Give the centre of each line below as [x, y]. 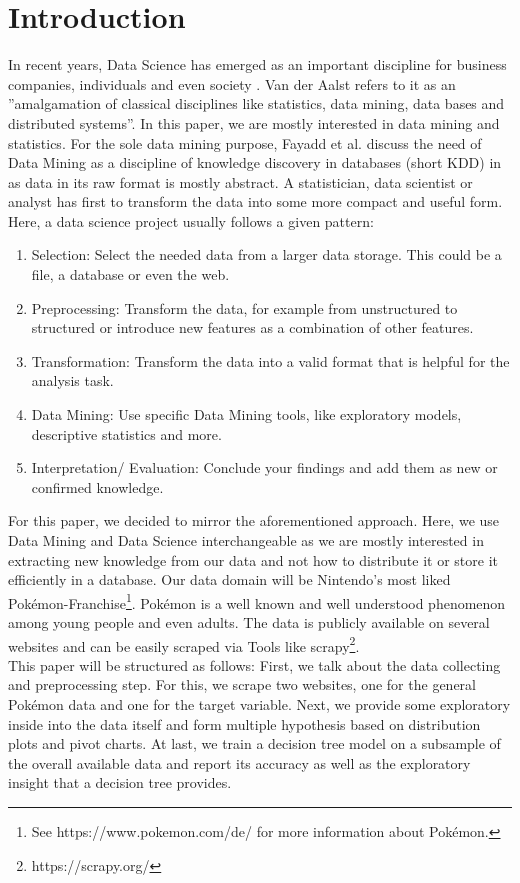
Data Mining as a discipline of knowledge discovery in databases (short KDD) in [255, 162]
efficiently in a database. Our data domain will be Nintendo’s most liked [229, 579]
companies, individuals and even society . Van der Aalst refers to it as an [232, 83]
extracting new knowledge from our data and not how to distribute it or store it [253, 559]
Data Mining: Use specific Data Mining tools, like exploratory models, [246, 414]
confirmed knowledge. [97, 486]
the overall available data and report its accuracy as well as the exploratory [239, 762]
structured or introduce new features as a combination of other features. [252, 327]
